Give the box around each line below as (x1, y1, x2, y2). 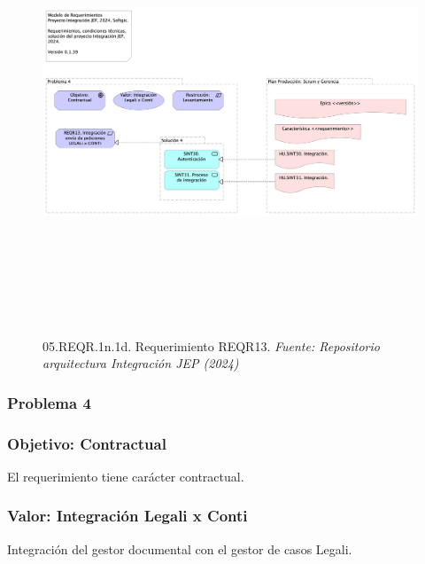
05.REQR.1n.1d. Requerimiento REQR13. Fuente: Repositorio (42, 336, 380, 355)
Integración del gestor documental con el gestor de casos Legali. (7, 539, 352, 558)
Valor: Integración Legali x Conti (7, 505, 248, 527)
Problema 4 (7, 391, 91, 413)
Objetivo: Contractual (7, 432, 166, 454)
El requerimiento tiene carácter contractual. (7, 466, 244, 485)
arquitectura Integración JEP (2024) (42, 354, 239, 372)
